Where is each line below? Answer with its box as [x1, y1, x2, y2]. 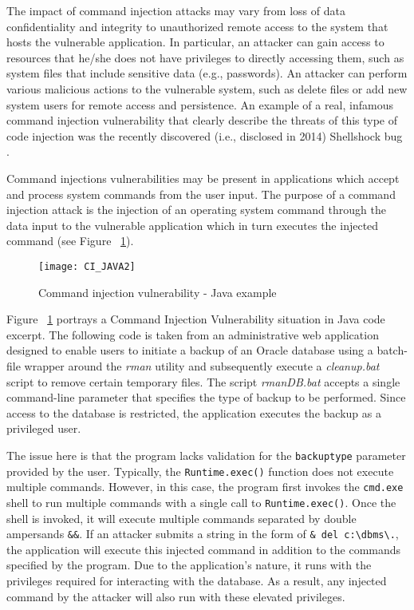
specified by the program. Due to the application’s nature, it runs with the [6, 557, 372, 573]
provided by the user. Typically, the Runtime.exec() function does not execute [6, 462, 394, 479]
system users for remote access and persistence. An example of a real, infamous [6, 96, 393, 113]
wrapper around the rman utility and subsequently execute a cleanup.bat [24, 357, 380, 374]
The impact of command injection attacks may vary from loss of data [6, 2, 345, 18]
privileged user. [6, 420, 81, 437]
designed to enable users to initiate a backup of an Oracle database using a [6, 342, 373, 358]
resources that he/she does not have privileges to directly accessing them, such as [6, 49, 404, 65]
